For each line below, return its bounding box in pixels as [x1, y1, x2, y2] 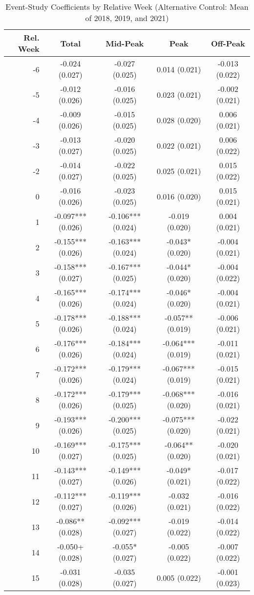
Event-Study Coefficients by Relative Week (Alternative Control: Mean [5, 1, 249, 12]
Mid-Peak [106, 37, 144, 49]
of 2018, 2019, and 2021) [85, 12, 169, 23]
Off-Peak [211, 37, 245, 49]
